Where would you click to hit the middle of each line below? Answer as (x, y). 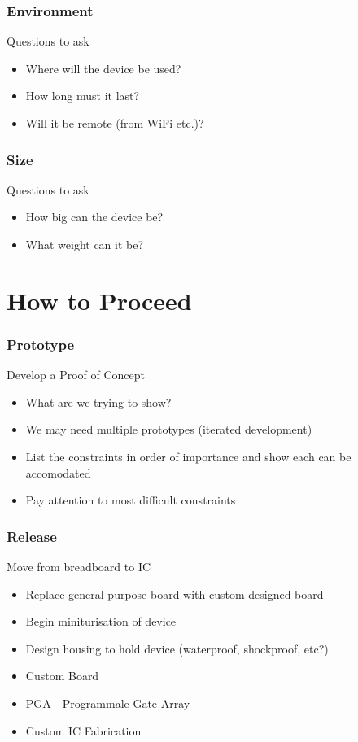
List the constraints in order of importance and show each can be (188, 456)
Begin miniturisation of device (101, 621)
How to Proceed (99, 300)
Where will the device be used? (103, 68)
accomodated (58, 472)
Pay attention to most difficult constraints (131, 500)
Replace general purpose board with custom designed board (175, 594)
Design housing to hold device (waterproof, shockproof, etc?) (177, 648)
